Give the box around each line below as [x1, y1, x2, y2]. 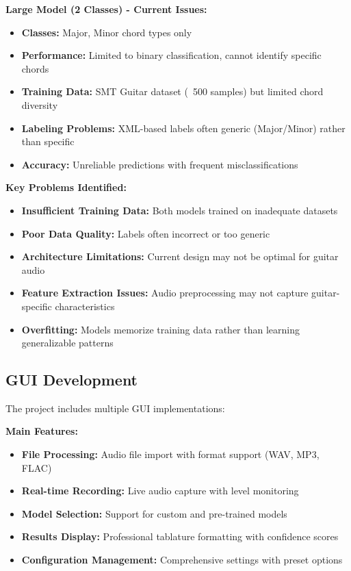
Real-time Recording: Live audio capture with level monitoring [21, 483, 299, 498]
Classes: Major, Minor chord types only [21, 25, 192, 39]
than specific [21, 134, 75, 149]
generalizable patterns [21, 335, 114, 350]
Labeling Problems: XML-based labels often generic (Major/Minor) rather [21, 120, 346, 135]
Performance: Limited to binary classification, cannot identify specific [21, 48, 322, 62]
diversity [21, 97, 58, 112]
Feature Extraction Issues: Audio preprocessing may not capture [21, 285, 309, 300]
